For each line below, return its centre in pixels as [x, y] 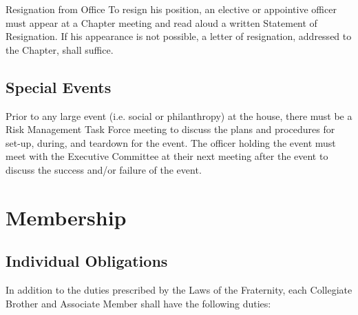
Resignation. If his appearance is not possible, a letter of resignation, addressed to [179, 36]
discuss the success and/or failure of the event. [104, 169]
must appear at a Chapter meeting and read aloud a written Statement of [161, 22]
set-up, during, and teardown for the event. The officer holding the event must [171, 142]
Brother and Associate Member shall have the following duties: [138, 303]
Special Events [59, 87]
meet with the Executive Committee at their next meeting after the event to [167, 156]
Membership [66, 217]
